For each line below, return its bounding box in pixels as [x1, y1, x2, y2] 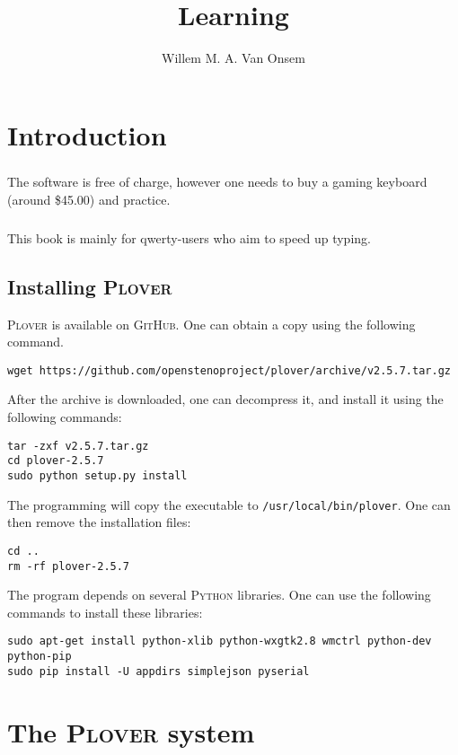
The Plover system [7, 713, 255, 750]
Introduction [7, 116, 167, 153]
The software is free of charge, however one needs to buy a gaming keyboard [7, 172, 427, 191]
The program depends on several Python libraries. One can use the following [7, 585, 431, 604]
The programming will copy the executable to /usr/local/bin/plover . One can [7, 495, 451, 514]
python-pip [7, 650, 72, 663]
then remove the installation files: [7, 513, 191, 531]
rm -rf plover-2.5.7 [7, 559, 130, 573]
